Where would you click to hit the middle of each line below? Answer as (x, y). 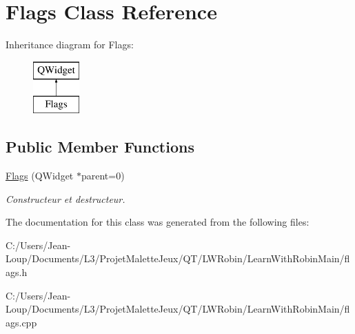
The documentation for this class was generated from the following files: (158, 222)
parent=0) (103, 176)
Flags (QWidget (40, 176)
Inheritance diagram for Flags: (70, 45)
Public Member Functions (100, 147)
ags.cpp (21, 322)
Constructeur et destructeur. (65, 198)
